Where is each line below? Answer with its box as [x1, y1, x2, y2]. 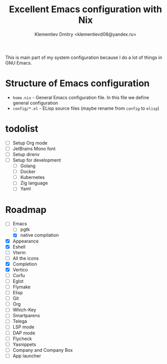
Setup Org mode [12, 140, 47, 146]
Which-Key [12, 307, 37, 313]
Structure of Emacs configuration [5, 78, 150, 89]
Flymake [12, 284, 31, 290]
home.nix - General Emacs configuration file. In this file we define [12, 94, 149, 100]
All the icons [12, 255, 39, 261]
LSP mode [12, 324, 35, 330]
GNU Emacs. [5, 59, 32, 66]
